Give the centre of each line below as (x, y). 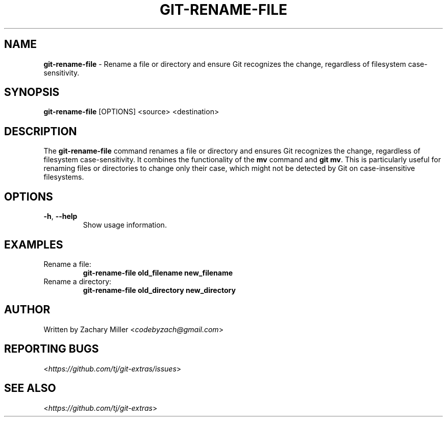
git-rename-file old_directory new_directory (159, 290)
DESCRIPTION (41, 131)
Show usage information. (125, 225)
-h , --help (60, 216)
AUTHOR (27, 310)
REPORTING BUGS (52, 349)
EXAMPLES (34, 244)
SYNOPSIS (32, 92)
